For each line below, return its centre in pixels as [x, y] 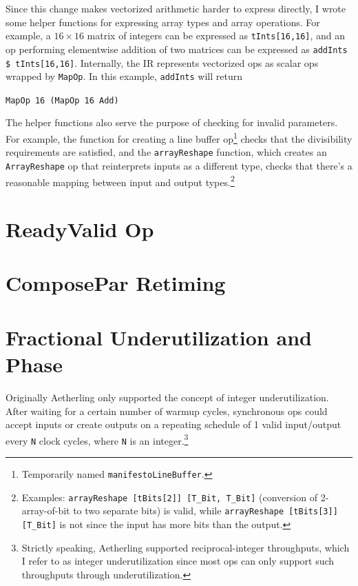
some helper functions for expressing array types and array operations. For [163, 22]
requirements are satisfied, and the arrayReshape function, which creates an [166, 152]
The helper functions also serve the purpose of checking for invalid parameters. [172, 122]
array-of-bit [46, 511]
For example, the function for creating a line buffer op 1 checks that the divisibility [179, 138]
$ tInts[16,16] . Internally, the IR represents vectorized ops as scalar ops [162, 62]
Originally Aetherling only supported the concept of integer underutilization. [167, 397]
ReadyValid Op [80, 229]
